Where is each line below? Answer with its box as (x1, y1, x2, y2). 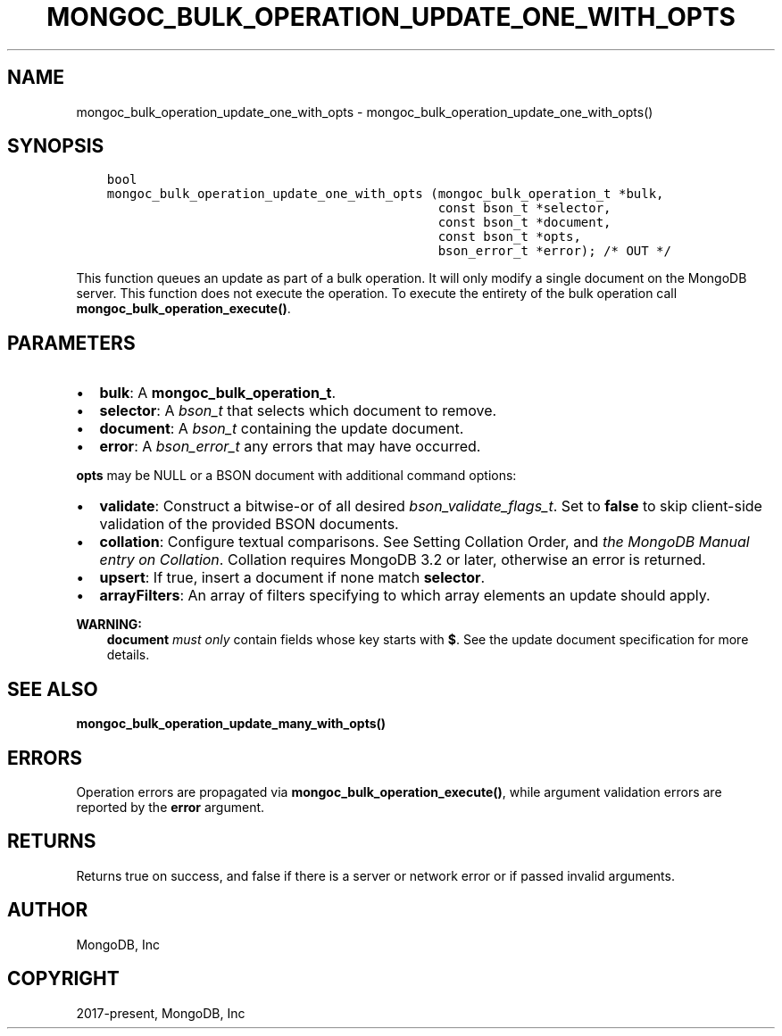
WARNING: (76, 617, 143, 633)
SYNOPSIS (7, 135, 104, 158)
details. (106, 647, 150, 663)
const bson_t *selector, (437, 201, 611, 216)
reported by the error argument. (76, 799, 265, 815)
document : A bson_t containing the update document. (99, 419, 464, 438)
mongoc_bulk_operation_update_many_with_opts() (76, 716, 387, 732)
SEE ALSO (7, 677, 98, 700)
